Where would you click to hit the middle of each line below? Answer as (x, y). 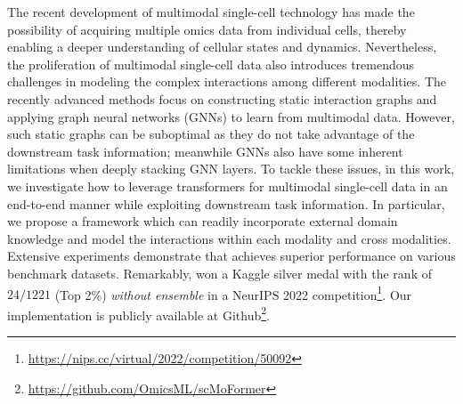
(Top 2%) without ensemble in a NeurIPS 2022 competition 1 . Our (233, 293)
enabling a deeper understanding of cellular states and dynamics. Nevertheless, (222, 47)
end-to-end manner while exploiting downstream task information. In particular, (226, 203)
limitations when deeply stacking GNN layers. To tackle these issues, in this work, (231, 169)
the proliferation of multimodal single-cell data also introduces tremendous (211, 64)
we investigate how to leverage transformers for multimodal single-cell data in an (227, 186)
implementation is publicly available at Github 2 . (139, 313)
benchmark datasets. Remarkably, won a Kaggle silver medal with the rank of (219, 273)
